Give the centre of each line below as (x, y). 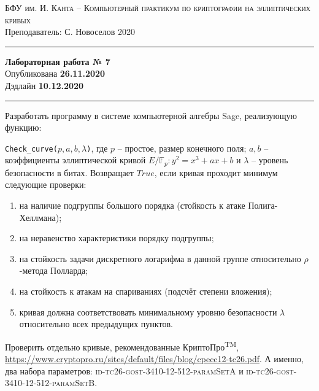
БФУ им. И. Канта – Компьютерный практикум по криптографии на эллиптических (158, 7)
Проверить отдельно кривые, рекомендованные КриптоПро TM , (122, 346)
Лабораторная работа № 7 (58, 61)
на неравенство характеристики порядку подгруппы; (117, 238)
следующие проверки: (46, 184)
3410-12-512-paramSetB (50, 383)
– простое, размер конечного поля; (182, 148)
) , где (97, 148)
